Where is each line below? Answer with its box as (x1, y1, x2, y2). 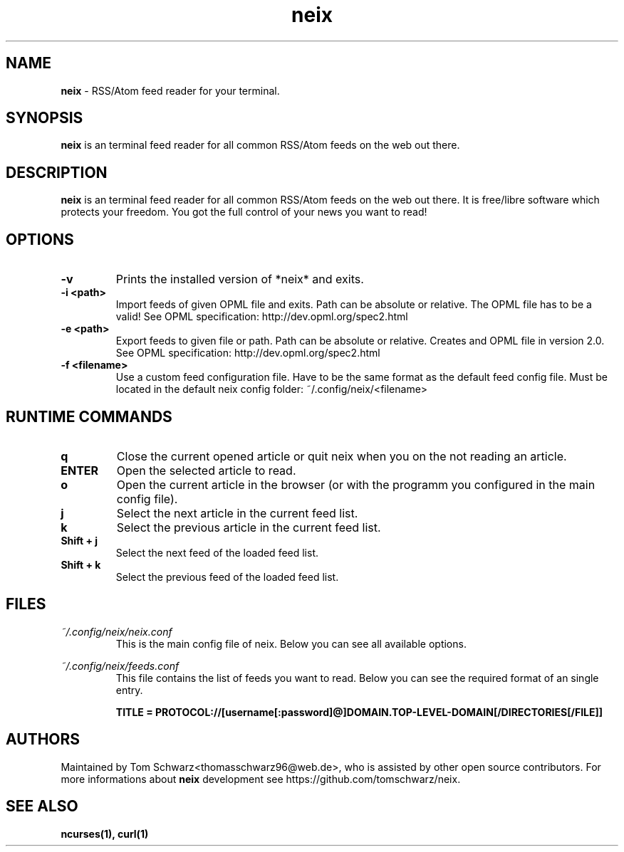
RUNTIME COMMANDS (6, 407, 172, 426)
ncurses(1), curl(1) (61, 827, 149, 840)
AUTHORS (6, 730, 80, 749)
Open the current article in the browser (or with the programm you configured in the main (116, 477, 596, 492)
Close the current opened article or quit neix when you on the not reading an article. (116, 448, 567, 463)
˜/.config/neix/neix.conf (61, 625, 172, 638)
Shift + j (61, 534, 98, 547)
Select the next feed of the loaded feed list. (115, 546, 319, 559)
